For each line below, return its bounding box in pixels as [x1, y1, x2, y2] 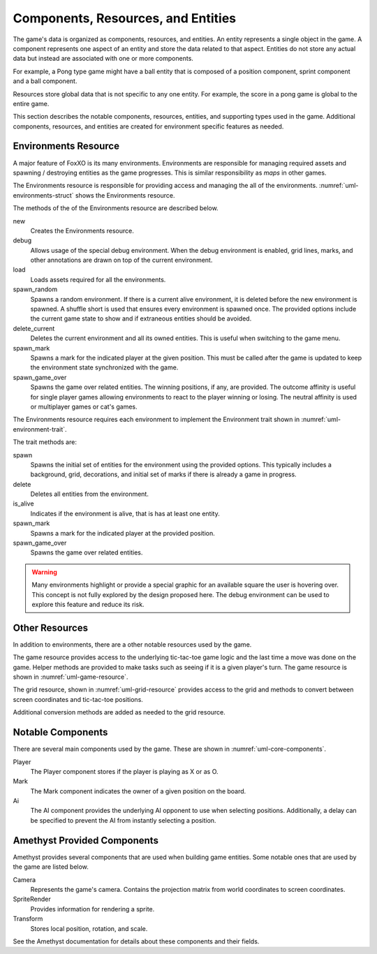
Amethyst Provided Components [13, 835, 158, 846]
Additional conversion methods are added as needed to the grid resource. [13, 708, 226, 717]
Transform [13, 915, 43, 923]
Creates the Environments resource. [30, 226, 134, 235]
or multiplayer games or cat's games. [30, 402, 138, 411]
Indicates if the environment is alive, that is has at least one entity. [30, 509, 220, 518]
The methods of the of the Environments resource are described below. [13, 204, 219, 212]
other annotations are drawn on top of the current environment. [30, 256, 213, 265]
